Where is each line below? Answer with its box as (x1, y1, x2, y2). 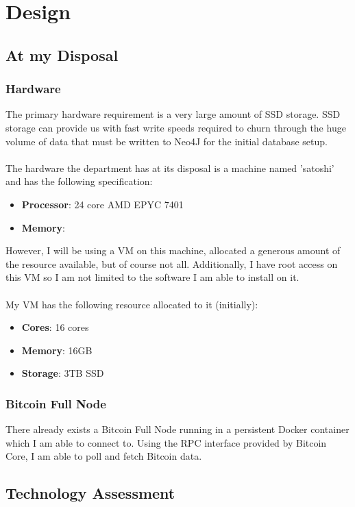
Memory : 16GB (21, 343, 93, 357)
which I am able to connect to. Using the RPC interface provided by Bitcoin (5, 435, 327, 449)
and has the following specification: (5, 174, 153, 188)
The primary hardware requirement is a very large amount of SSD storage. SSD (5, 107, 341, 121)
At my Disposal (5, 44, 119, 65)
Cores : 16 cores (21, 320, 89, 334)
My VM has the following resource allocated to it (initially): (5, 297, 258, 311)
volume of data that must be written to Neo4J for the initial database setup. (5, 134, 328, 148)
